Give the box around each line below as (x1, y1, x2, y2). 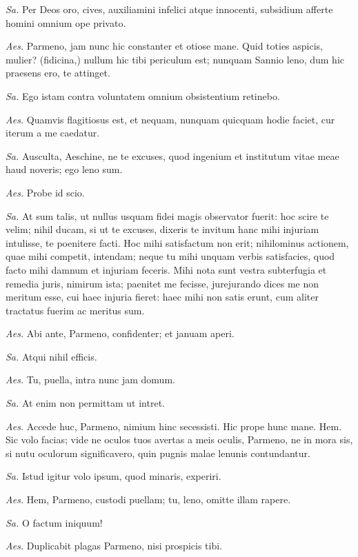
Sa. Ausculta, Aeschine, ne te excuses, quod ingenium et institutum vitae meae (6, 148, 339, 163)
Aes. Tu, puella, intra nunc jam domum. (6, 372, 175, 387)
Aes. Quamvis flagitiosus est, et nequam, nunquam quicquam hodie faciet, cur (6, 112, 335, 126)
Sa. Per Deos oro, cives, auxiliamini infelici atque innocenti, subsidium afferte (6, 2, 333, 16)
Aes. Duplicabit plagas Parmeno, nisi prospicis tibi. (6, 538, 222, 553)
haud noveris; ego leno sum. (6, 162, 123, 176)
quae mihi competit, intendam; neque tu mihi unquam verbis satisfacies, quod (6, 249, 335, 263)
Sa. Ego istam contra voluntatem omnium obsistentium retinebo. (6, 88, 280, 103)
